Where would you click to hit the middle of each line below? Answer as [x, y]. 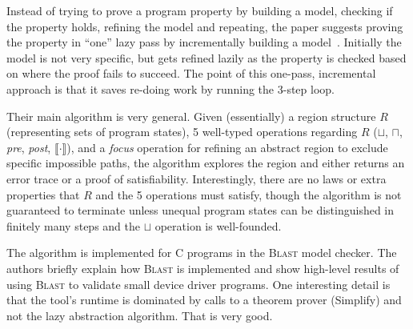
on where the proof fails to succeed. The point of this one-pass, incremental [191, 73]
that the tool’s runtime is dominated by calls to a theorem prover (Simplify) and [204, 300]
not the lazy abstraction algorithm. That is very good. [140, 315]
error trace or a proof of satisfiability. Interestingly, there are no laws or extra [196, 178]
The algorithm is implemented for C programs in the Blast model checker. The [202, 253]
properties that [43, 194]
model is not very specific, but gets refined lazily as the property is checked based [206, 57]
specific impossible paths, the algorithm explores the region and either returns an [206, 163]
